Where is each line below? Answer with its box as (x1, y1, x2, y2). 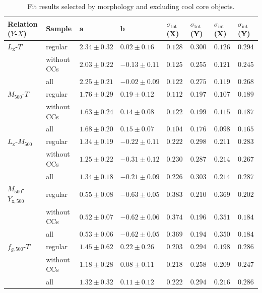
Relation (8, 18, 38, 29)
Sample (46, 23, 72, 34)
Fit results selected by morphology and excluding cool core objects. (27, 1, 235, 11)
